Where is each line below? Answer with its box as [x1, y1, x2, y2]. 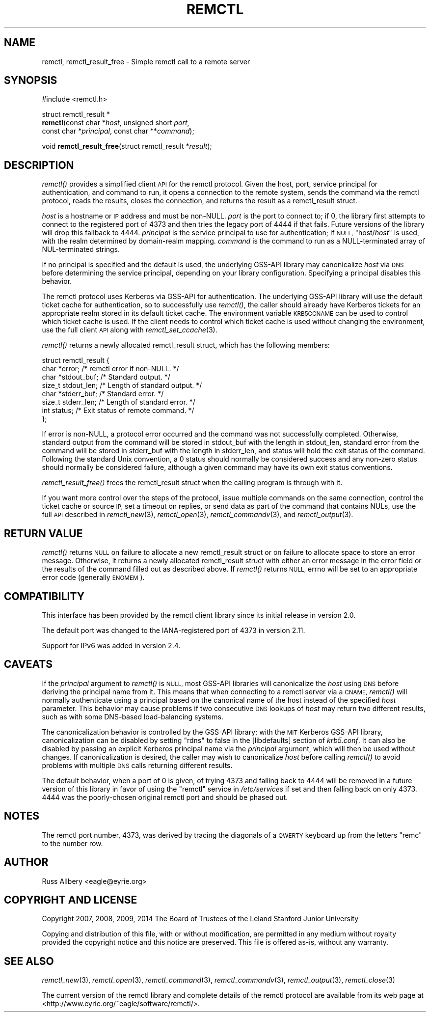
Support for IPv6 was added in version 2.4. [42, 641, 181, 650]
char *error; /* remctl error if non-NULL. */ [42, 364, 179, 373]
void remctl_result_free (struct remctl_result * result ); [42, 142, 212, 151]
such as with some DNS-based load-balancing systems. [42, 712, 223, 721]
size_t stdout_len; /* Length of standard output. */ [42, 381, 202, 390]
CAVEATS [4, 658, 53, 671]
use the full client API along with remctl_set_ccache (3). [42, 326, 217, 334]
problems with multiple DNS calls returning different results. [42, 761, 233, 769]
